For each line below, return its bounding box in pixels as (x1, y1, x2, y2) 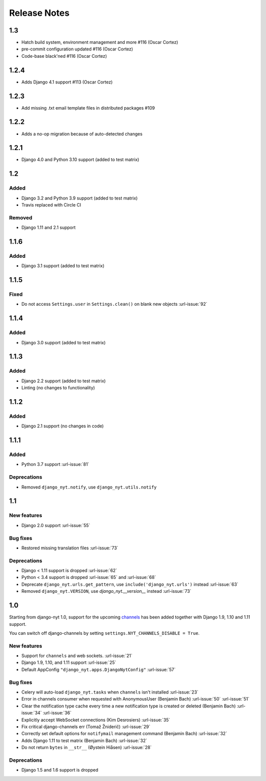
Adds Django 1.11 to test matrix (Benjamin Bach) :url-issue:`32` (21, 738, 147, 743)
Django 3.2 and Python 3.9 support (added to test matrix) (21, 195, 138, 201)
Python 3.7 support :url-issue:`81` (21, 461, 90, 467)
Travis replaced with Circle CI (21, 202, 81, 208)
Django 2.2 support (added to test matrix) (21, 378, 106, 384)
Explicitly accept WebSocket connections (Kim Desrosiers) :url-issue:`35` (21, 717, 170, 723)
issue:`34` (21, 710, 42, 716)
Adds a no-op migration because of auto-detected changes (21, 131, 143, 137)
